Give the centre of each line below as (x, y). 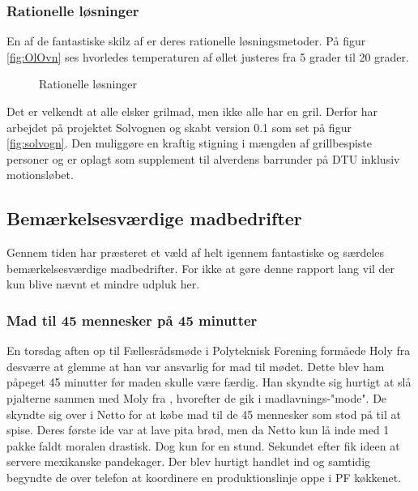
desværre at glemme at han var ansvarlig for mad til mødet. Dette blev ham (196, 366)
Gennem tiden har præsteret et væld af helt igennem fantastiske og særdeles (196, 252)
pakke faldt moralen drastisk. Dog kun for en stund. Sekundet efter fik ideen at (203, 445)
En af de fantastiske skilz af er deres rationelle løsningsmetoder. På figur (186, 41)
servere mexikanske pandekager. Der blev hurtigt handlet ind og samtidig (189, 461)
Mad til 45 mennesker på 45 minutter (132, 320)
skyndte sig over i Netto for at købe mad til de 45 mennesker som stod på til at (204, 414)
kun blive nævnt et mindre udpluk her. (103, 284)
